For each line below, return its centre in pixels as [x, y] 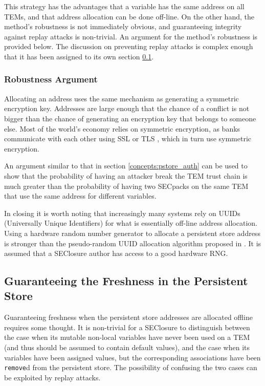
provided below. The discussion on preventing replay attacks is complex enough [129, 46]
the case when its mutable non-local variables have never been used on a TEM [127, 337]
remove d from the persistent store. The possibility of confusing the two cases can [131, 367]
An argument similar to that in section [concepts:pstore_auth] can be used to [126, 166]
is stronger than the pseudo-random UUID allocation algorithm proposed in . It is [133, 243]
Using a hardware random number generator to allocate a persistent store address [132, 233]
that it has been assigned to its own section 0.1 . [79, 56]
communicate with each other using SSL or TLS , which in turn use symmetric [128, 138]
